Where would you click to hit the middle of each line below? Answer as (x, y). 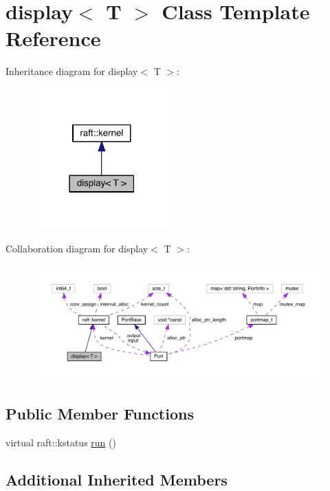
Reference (53, 38)
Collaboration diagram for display (77, 248)
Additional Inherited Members (117, 479)
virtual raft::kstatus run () (61, 442)
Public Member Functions (100, 413)
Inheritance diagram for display (72, 71)
